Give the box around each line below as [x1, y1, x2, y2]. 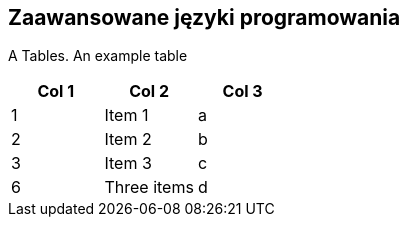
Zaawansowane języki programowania [8, 5, 401, 30]
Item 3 [104, 153, 152, 174]
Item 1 [104, 105, 149, 126]
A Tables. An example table [8, 47, 188, 65]
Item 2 [104, 129, 152, 150]
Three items [104, 177, 194, 198]
